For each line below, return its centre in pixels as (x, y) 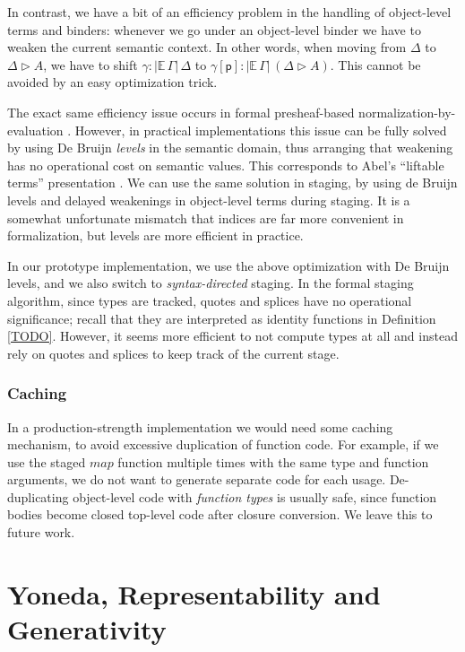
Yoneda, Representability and (194, 593)
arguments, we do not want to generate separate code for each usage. (197, 479)
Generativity (87, 629)
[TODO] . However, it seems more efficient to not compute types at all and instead (232, 336)
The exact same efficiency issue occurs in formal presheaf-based (181, 112)
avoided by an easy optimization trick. (112, 82)
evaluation (35, 130)
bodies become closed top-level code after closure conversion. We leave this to (220, 514)
